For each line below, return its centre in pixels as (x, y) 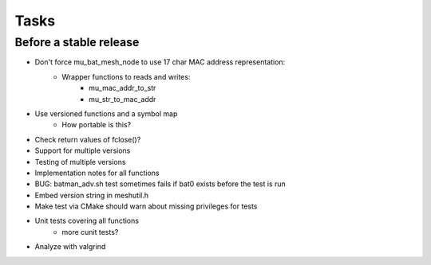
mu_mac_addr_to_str (123, 88)
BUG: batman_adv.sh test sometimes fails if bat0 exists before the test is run (160, 184)
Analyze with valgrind (70, 247)
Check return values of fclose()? (88, 139)
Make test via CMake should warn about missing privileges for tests (146, 206)
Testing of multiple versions (80, 162)
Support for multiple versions (83, 150)
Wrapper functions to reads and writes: (126, 76)
